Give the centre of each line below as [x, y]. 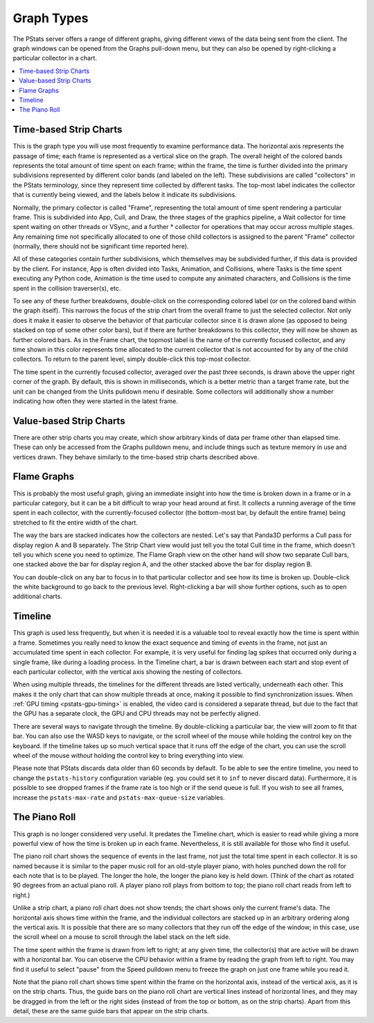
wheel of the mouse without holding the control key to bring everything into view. [128, 756]
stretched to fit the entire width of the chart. [75, 522]
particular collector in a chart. [55, 58]
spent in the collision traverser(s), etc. [67, 288]
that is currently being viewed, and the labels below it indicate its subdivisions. [125, 195]
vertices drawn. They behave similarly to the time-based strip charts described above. [136, 457]
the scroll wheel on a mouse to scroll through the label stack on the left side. [122, 937]
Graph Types [51, 18]
